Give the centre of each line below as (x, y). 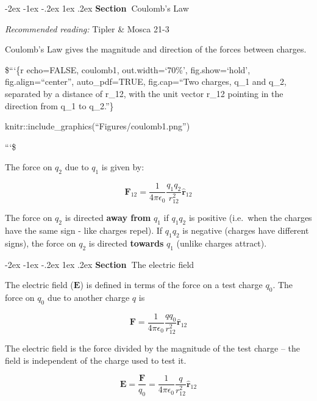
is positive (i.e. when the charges (250, 218)
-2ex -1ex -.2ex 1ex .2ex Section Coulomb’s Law (97, 8)
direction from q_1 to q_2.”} (59, 105)
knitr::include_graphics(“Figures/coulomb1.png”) (98, 126)
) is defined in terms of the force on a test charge (171, 285)
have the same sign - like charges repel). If (84, 230)
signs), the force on (41, 243)
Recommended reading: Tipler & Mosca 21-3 (87, 28)
